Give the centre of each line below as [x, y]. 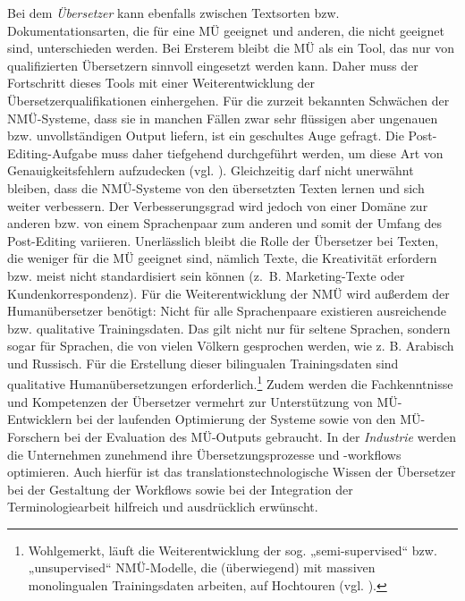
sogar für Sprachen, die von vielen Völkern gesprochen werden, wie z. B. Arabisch [231, 346]
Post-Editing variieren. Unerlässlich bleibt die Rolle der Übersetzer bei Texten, [223, 240]
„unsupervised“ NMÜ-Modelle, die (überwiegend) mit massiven [202, 567]
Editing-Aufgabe [52, 152]
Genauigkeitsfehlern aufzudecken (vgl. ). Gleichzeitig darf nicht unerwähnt [211, 170]
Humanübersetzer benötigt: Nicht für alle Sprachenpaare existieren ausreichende [227, 311]
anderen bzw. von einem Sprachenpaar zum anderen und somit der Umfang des [225, 223]
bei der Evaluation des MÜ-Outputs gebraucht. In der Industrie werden [260, 436]
